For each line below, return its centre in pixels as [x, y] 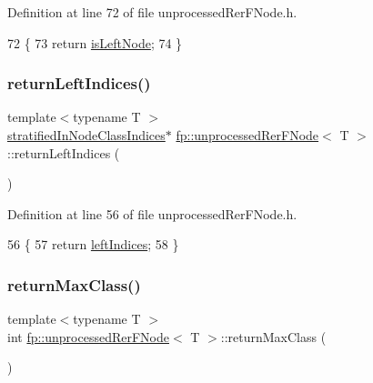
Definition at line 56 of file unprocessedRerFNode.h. [152, 213]
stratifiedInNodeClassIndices [86, 135]
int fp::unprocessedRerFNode [88, 336]
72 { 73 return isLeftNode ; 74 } [95, 42]
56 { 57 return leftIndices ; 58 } [93, 244]
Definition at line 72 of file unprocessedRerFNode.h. [152, 12]
